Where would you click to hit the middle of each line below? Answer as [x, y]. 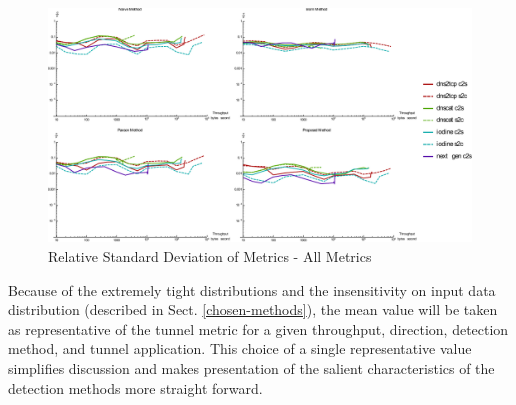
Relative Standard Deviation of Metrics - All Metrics [210, 255]
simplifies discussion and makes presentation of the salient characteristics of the [251, 367]
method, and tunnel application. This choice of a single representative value [240, 348]
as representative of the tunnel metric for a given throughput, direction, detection [258, 328]
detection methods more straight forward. [135, 387]
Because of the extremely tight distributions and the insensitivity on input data [252, 289]
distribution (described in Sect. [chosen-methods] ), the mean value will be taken [253, 309]
